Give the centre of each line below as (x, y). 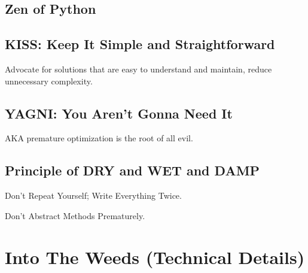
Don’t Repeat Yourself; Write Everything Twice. (93, 195)
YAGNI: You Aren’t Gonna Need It (119, 113)
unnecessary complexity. (49, 81)
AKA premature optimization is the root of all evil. (99, 138)
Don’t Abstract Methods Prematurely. (75, 215)
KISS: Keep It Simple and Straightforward (140, 44)
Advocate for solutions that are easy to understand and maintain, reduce (138, 69)
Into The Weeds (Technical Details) (155, 257)
